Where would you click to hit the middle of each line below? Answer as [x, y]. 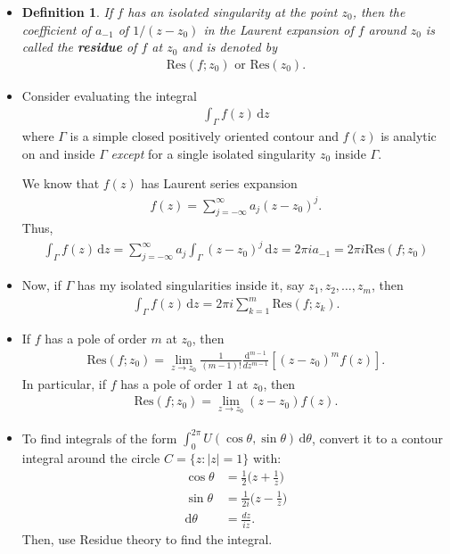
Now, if [41, 285]
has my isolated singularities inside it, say [191, 285]
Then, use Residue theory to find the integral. [147, 538]
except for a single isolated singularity [213, 153]
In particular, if [64, 383]
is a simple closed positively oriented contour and [204, 136]
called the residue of [79, 47]
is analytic [409, 136]
